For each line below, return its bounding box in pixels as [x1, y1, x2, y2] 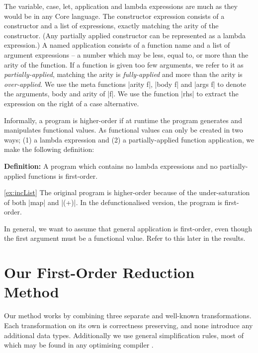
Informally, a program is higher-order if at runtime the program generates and [4, 115, 242, 125]
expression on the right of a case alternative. [4, 98, 139, 108]
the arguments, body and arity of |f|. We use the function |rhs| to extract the [4, 88, 239, 99]
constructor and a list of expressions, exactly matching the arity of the [4, 20, 219, 31]
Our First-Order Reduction [4, 262, 195, 282]
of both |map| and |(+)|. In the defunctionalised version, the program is [4, 197, 223, 207]
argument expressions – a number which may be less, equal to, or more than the [4, 49, 249, 60]
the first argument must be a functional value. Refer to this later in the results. [4, 233, 246, 243]
